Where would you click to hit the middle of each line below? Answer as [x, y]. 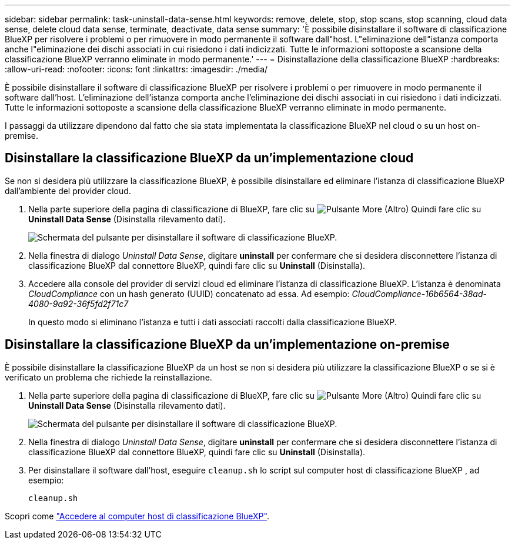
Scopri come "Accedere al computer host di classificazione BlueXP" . [137, 516]
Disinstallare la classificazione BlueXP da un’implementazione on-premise [227, 345]
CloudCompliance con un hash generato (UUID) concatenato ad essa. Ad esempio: [189, 293]
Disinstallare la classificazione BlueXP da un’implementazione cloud [209, 158]
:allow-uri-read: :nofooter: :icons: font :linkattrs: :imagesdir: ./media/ [136, 69]
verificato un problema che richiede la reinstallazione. [108, 377]
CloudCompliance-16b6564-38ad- [419, 293]
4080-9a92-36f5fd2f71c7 [78, 303]
